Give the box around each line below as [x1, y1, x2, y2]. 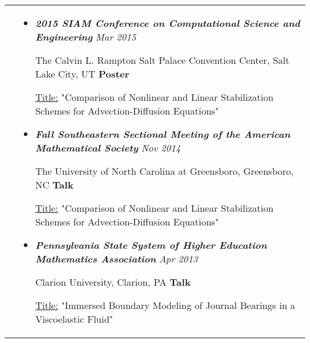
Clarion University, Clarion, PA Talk [35, 275, 191, 289]
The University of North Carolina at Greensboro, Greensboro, [35, 164, 294, 178]
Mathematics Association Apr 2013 [35, 252, 198, 265]
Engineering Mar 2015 [35, 30, 137, 44]
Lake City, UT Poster [35, 67, 129, 81]
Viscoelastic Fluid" [35, 312, 113, 326]
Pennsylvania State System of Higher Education [35, 238, 267, 252]
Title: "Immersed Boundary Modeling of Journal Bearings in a [35, 298, 296, 312]
